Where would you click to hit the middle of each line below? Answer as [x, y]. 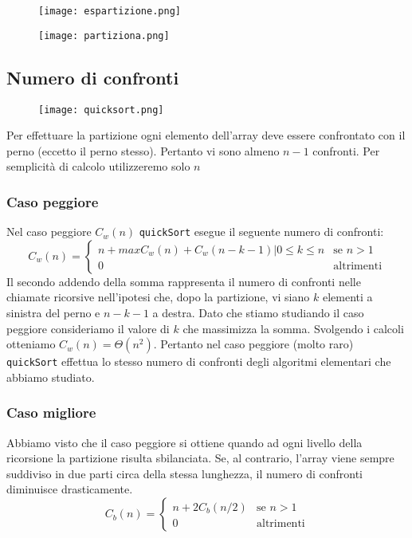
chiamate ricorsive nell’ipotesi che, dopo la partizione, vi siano [158, 297]
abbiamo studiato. [51, 377]
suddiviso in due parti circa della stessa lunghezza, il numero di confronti [185, 473]
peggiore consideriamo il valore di [88, 328]
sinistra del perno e [53, 313]
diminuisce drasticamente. [70, 489]
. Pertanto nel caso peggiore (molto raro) [253, 344]
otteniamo [31, 344]
